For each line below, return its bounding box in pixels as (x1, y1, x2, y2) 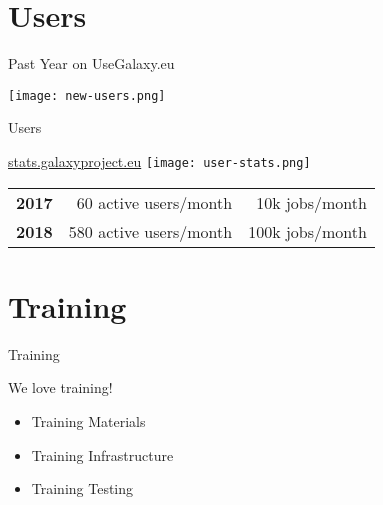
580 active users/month (68, 219, 233, 243)
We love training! (8, 377, 113, 398)
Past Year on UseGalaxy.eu (8, 53, 175, 74)
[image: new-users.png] (8, 88, 166, 103)
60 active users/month (76, 190, 233, 214)
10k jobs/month (256, 190, 367, 214)
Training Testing (31, 478, 134, 499)
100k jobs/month (248, 219, 367, 243)
